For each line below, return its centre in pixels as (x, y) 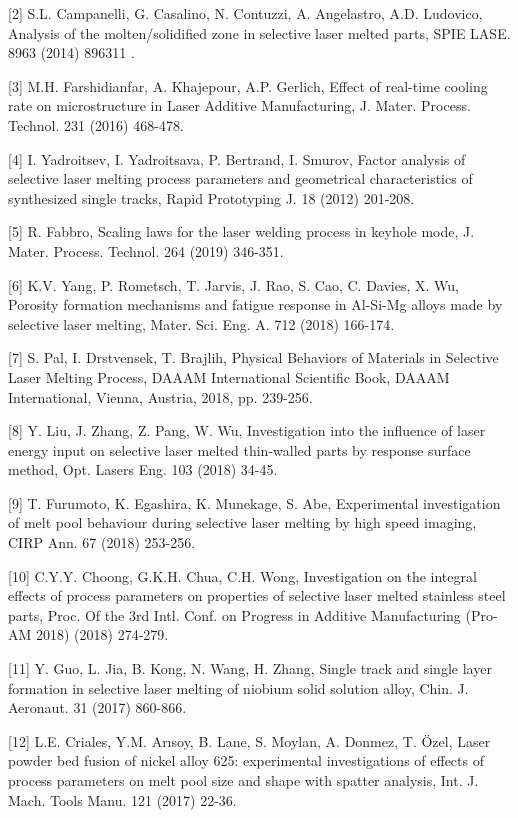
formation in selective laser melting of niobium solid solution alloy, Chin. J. (238, 687)
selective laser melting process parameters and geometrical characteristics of (240, 178)
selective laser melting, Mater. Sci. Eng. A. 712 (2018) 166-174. (201, 323)
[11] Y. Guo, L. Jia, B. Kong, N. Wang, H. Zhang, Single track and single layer (250, 668)
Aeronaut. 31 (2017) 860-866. (97, 707)
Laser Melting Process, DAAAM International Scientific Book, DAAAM (229, 376)
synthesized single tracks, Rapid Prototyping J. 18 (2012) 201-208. (211, 197)
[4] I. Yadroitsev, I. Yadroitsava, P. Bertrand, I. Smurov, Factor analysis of (237, 158)
